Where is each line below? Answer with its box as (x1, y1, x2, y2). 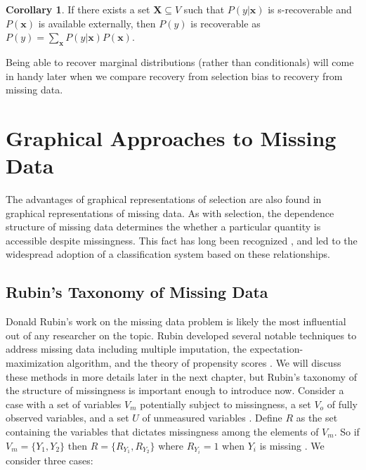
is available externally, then (38, 15, 156, 30)
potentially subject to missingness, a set (140, 396, 311, 411)
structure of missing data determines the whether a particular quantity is (6, 219, 321, 234)
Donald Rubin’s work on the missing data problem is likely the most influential (6, 314, 346, 329)
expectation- (249, 341, 303, 356)
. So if (334, 424, 360, 438)
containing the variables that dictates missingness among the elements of (6, 424, 319, 438)
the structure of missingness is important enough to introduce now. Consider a (6, 383, 344, 398)
